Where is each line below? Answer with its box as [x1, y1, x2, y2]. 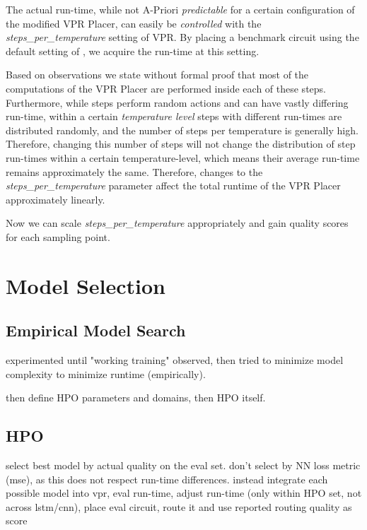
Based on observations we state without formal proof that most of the [6, 67, 309, 82]
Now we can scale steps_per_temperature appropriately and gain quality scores [6, 216, 349, 230]
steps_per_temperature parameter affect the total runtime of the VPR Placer [6, 178, 341, 193]
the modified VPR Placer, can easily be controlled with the [6, 16, 262, 30]
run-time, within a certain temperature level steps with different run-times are [6, 109, 342, 124]
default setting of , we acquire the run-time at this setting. [6, 43, 260, 58]
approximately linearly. [6, 192, 105, 206]
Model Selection [6, 271, 165, 300]
